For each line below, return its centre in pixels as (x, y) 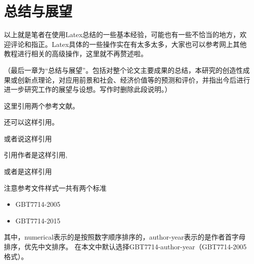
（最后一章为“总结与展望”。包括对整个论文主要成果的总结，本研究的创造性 (124, 70)
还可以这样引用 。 (31, 122)
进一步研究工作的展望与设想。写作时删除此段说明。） (88, 89)
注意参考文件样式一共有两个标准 (55, 187)
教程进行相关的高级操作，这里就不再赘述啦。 (76, 54)
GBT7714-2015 (38, 220)
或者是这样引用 (28, 171)
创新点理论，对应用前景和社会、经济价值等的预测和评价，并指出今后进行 (134, 79)
